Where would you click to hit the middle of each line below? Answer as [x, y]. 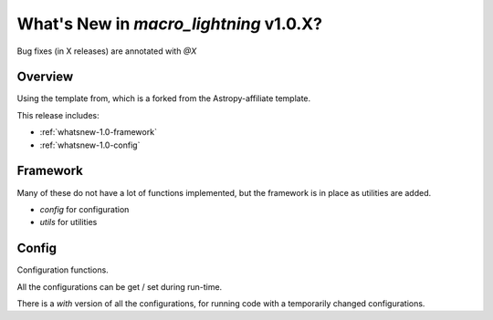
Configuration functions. [63, 270]
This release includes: [58, 115]
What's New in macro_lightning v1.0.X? [170, 24]
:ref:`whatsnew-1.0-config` [90, 145]
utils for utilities [68, 222]
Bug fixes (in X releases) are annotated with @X [107, 51]
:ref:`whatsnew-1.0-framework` [98, 132]
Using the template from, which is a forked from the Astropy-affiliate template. [164, 98]
